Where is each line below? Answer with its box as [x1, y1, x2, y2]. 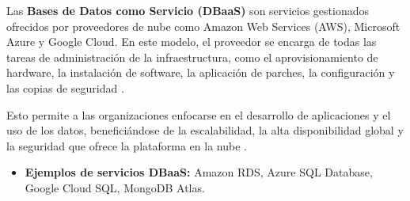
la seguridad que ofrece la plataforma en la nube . [6, 137, 247, 154]
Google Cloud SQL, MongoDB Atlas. [25, 179, 205, 195]
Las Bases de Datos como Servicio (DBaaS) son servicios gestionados [6, 2, 370, 18]
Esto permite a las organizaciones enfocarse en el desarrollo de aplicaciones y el [6, 106, 391, 123]
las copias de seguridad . [6, 79, 124, 96]
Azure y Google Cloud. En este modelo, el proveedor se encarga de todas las [6, 33, 377, 50]
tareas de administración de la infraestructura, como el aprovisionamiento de [6, 48, 378, 65]
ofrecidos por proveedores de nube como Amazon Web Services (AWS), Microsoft [6, 17, 401, 34]
